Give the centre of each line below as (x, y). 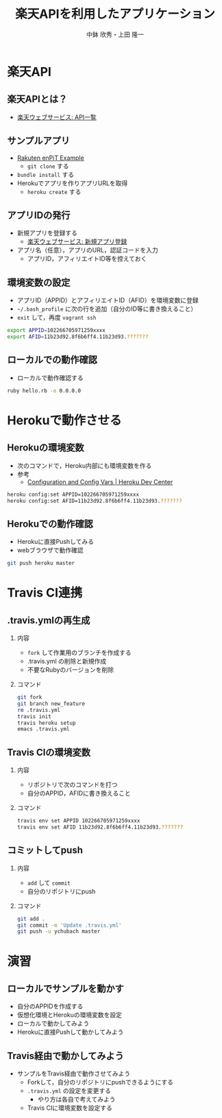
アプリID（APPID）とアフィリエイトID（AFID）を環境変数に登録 (108, 300)
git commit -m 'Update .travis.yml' (69, 925)
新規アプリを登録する (47, 233)
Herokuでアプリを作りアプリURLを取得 (72, 183)
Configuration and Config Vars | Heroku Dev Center (100, 481)
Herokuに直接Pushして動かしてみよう (70, 1032)
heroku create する (54, 191)
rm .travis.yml (39, 710)
